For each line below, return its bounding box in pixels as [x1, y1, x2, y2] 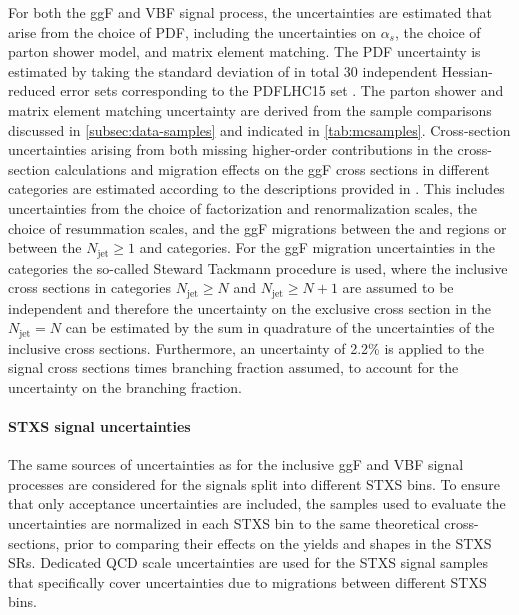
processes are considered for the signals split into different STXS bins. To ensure [8, 473, 501, 494]
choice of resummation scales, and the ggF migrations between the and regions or [8, 217, 507, 238]
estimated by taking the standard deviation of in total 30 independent [8, 60, 438, 81]
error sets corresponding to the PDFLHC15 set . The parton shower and [60, 80, 504, 101]
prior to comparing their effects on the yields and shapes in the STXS [64, 532, 492, 553]
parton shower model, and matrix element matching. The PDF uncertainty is [8, 41, 481, 62]
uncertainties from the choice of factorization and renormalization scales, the [8, 197, 478, 218]
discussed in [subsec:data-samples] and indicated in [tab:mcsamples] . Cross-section [8, 119, 511, 140]
